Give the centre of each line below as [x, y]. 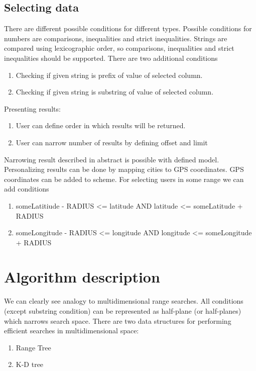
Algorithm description [82, 277]
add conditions [27, 189]
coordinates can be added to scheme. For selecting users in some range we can [124, 179]
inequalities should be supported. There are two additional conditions [111, 58]
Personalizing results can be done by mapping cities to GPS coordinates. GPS [124, 169]
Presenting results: [32, 108]
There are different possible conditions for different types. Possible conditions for [128, 28]
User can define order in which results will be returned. [101, 125]
